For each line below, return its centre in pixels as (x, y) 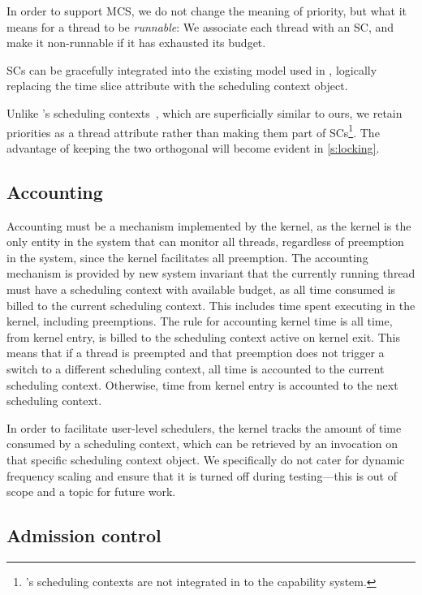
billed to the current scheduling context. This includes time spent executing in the (211, 305)
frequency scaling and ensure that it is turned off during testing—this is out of (202, 475)
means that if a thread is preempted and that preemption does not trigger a (196, 353)
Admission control (84, 535)
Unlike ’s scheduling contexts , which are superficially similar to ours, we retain (205, 112)
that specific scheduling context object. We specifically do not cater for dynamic (206, 459)
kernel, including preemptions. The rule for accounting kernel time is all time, (200, 321)
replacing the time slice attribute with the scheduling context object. (177, 86)
